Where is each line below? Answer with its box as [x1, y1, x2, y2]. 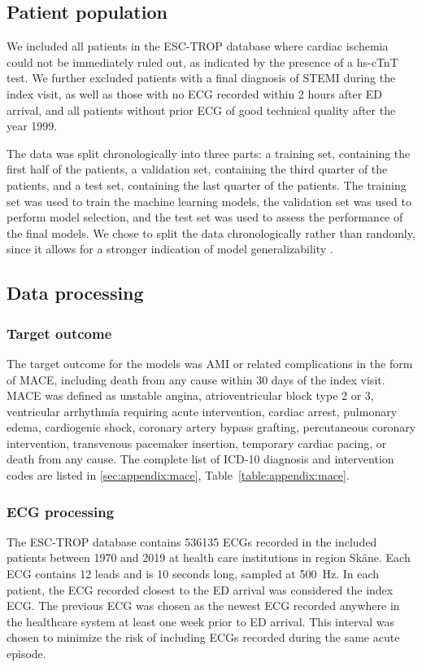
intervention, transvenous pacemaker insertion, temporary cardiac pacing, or [7, 434, 387, 451]
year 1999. [7, 117, 58, 134]
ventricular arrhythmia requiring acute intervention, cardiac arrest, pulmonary [7, 402, 398, 419]
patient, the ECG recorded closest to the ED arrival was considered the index [7, 581, 394, 598]
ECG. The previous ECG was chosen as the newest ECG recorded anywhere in [7, 597, 400, 614]
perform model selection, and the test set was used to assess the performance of [7, 208, 403, 226]
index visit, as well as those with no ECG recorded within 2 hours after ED [7, 85, 383, 102]
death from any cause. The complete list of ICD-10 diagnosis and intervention [7, 450, 394, 467]
